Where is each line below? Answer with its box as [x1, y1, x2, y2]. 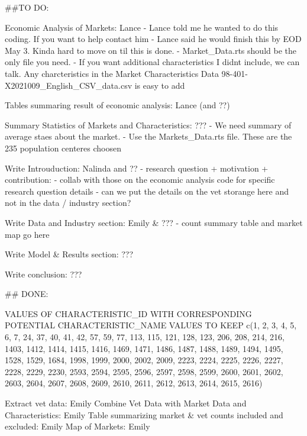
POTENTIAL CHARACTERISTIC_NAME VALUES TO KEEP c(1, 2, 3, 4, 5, [5, 319, 297, 331]
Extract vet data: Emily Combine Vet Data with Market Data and [5, 397, 247, 409]
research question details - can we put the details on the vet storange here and [5, 185, 289, 197]
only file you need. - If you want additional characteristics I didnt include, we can [5, 56, 300, 68]
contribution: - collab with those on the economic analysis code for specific [5, 173, 275, 186]
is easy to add [134, 79, 185, 91]
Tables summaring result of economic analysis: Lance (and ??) [5, 99, 230, 111]
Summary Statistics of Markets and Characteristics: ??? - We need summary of [5, 118, 292, 131]
